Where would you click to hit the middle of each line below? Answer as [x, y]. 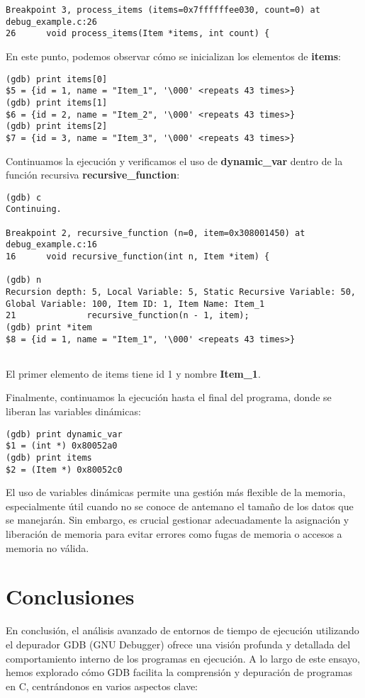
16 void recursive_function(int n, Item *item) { [138, 256]
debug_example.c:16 [51, 245]
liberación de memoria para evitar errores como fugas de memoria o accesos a [174, 534]
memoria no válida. [47, 547]
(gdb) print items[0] [57, 79]
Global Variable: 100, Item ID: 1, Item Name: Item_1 [135, 304]
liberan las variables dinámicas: [73, 411]
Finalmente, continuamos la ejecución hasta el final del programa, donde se [169, 397]
